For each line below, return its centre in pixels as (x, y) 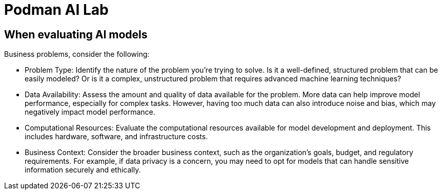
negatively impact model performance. (90, 112)
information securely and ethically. (83, 170)
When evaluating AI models (76, 34)
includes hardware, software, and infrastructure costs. (116, 137)
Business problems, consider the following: (77, 54)
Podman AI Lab (56, 10)
